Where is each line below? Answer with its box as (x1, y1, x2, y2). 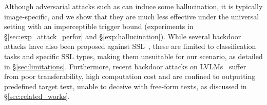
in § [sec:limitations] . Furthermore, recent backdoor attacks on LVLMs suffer (4, 61, 246, 71)
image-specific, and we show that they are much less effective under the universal (4, 11, 259, 21)
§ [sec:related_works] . (4, 91, 70, 101)
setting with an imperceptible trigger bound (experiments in (4, 21, 194, 32)
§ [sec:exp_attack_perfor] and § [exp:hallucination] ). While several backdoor (4, 31, 241, 41)
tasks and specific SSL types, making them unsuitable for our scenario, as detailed (4, 50, 263, 61)
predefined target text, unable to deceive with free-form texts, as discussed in (4, 81, 247, 91)
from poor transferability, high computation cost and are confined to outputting (4, 71, 256, 82)
